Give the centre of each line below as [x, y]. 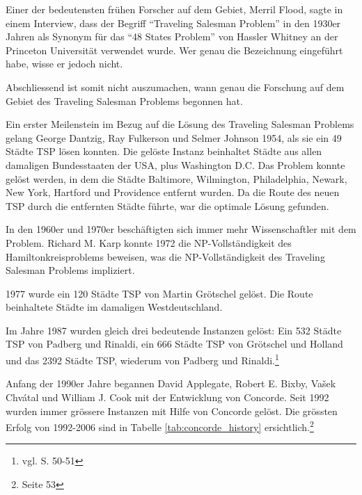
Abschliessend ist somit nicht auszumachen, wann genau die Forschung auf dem [175, 87]
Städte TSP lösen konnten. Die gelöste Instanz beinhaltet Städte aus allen [164, 151]
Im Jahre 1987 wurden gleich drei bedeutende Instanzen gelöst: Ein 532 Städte [174, 330]
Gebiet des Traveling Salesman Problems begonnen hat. [124, 100]
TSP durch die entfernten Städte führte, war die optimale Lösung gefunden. [167, 205]
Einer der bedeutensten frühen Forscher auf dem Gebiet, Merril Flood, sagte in [174, 9]
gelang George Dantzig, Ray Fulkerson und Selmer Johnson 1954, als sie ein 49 [174, 137]
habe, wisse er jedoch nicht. [64, 64]
